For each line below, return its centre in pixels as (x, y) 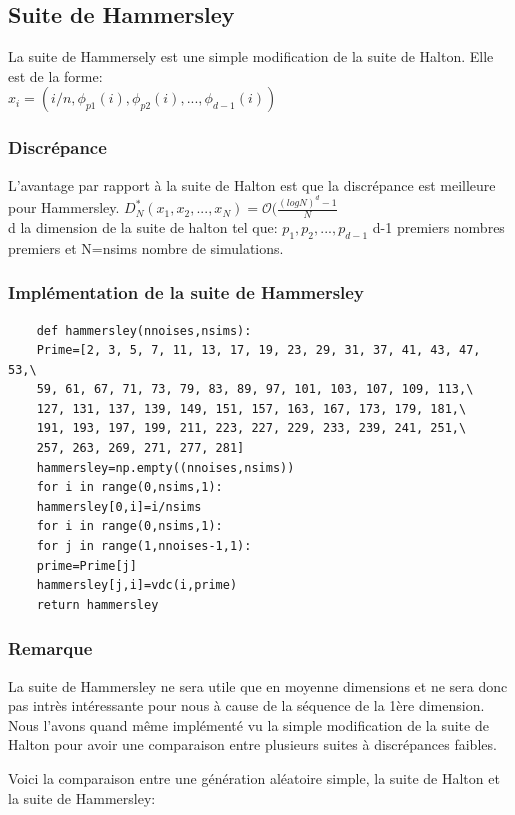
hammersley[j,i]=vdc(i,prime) (137, 585)
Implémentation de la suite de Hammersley (186, 292)
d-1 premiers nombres (438, 226)
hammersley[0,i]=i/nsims (119, 506)
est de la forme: (55, 75)
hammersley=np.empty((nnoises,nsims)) (165, 467)
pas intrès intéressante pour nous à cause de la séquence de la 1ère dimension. (246, 705)
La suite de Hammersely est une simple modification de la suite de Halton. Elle (251, 56)
